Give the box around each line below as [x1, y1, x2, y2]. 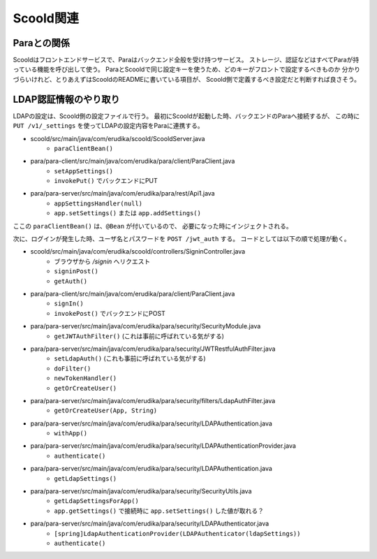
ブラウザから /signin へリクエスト [54, 257, 151, 266]
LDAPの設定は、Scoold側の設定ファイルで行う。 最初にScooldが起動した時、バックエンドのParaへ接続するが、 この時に [13, 112, 360, 120]
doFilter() [54, 364, 91, 372]
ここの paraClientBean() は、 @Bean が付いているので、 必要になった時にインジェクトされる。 [13, 222, 293, 230]
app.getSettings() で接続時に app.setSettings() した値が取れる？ [54, 507, 265, 515]
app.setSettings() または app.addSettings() [54, 209, 202, 217]
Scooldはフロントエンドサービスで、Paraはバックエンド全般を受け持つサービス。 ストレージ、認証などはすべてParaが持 [13, 56, 360, 64]
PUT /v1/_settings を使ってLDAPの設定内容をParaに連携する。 [13, 122, 204, 130]
